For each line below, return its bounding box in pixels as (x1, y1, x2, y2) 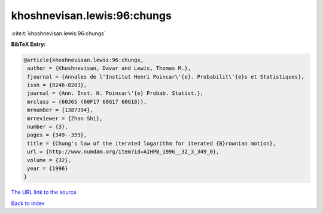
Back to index (11, 200, 45, 207)
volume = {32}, (27, 157, 72, 163)
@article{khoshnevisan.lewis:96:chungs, (23, 57, 144, 63)
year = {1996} (27, 165, 68, 172)
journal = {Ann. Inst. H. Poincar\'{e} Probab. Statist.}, (27, 90, 204, 97)
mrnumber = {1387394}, (27, 107, 94, 113)
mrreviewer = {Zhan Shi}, (27, 115, 103, 122)
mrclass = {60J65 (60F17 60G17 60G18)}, (27, 98, 147, 105)
